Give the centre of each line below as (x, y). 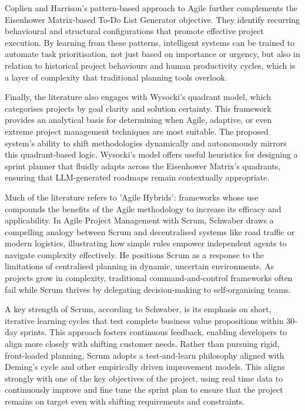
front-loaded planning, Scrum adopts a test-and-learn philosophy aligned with (145, 355)
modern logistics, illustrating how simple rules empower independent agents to (146, 243)
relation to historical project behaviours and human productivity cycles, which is (150, 65)
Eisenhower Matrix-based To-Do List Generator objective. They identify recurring (152, 19)
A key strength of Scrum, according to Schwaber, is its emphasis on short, (138, 309)
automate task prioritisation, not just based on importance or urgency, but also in (152, 54)
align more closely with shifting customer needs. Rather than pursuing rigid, (142, 344)
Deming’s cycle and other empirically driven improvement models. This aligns (145, 367)
